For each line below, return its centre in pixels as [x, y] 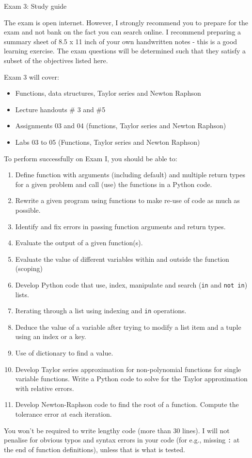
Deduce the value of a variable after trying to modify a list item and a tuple [128, 327]
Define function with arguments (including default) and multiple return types [130, 175]
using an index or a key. [51, 336]
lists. [22, 294]
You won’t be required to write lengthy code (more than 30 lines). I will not [117, 430]
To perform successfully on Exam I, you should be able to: [91, 158]
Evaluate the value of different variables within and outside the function [122, 259]
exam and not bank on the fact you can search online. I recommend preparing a [123, 32]
